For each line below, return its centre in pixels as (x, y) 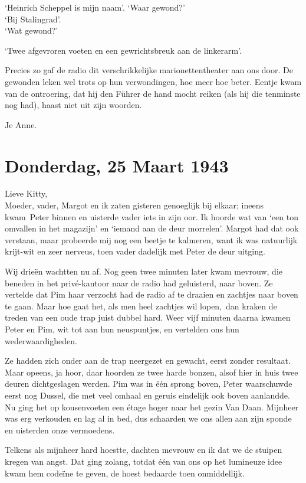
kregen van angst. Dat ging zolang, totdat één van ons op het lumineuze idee (144, 461)
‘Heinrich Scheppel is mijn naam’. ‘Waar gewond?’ (95, 7)
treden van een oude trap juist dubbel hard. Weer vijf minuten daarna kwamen (148, 317)
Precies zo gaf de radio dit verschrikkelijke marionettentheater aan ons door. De (149, 70)
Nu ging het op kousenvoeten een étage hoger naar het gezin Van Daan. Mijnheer (152, 407)
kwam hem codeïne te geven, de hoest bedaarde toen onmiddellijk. (125, 473)
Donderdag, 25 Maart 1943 (117, 165)
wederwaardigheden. (41, 340)
